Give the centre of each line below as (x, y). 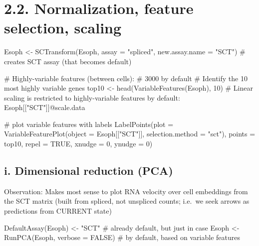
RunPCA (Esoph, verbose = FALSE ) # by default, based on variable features (122, 237)
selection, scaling (63, 28)
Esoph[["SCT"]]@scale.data (45, 107)
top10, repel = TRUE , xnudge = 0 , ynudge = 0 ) (78, 144)
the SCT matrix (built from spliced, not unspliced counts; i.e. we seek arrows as (127, 201)
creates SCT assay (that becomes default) (68, 61)
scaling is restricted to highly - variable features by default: (92, 97)
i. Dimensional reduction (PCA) (89, 171)
